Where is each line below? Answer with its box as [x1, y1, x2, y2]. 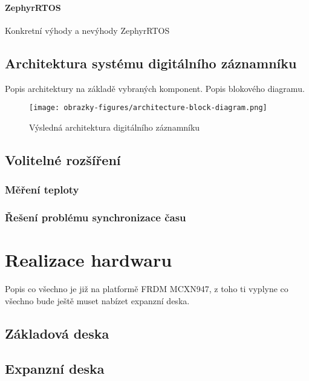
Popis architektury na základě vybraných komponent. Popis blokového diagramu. [5, 82, 305, 94]
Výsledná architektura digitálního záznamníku [29, 120, 200, 133]
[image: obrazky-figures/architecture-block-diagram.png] [29, 103, 267, 112]
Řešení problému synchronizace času [5, 209, 186, 224]
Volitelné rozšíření [5, 150, 121, 169]
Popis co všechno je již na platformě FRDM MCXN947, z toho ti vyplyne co [5, 282, 288, 295]
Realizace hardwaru [5, 247, 172, 272]
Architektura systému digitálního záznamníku [5, 53, 297, 72]
